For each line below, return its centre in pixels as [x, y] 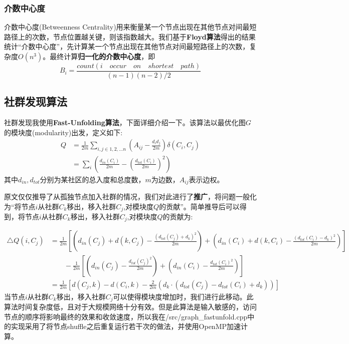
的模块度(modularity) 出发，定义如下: [63, 132]
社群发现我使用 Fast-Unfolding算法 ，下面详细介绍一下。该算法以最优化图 [125, 122]
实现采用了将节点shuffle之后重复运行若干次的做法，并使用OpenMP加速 [126, 326]
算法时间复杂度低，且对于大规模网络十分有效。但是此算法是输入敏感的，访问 [130, 307]
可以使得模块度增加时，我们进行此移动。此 [183, 296]
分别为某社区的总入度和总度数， [93, 179]
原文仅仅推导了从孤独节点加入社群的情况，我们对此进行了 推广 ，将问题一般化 [130, 196]
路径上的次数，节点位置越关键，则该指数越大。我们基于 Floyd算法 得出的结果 [130, 36]
